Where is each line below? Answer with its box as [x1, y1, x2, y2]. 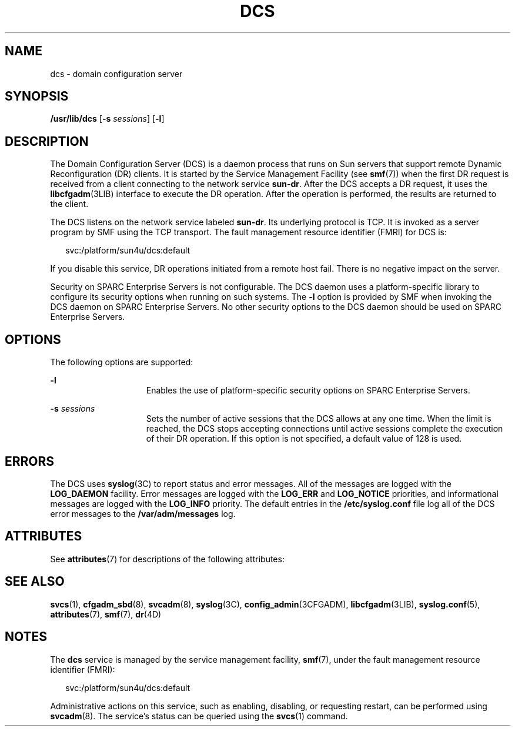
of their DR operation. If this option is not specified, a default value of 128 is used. [146, 433, 462, 444]
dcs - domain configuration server [50, 68, 183, 79]
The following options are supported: [50, 357, 193, 368]
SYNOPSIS [5, 89, 69, 104]
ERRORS [5, 453, 55, 469]
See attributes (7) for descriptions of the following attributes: [50, 553, 285, 564]
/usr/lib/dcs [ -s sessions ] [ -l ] [50, 114, 165, 124]
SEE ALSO [5, 574, 65, 589]
